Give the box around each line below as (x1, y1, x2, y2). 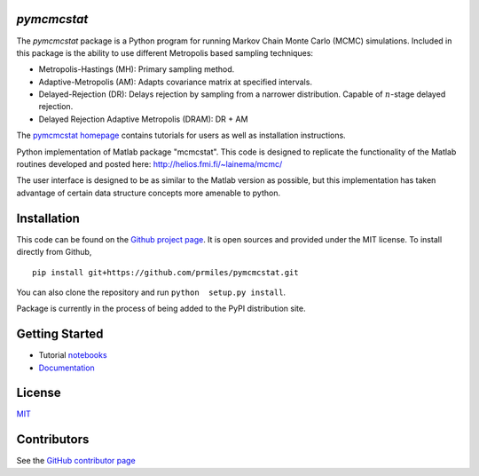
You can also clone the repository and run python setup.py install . (16, 287, 287, 297)
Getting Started (16, 327, 104, 342)
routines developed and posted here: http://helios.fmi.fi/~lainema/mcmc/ (16, 159, 283, 170)
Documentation (38, 362, 95, 373)
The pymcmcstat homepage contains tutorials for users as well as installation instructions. (16, 130, 346, 141)
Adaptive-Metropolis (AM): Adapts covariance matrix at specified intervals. (38, 76, 312, 87)
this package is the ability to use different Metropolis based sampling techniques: (16, 47, 314, 58)
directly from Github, (16, 247, 92, 258)
